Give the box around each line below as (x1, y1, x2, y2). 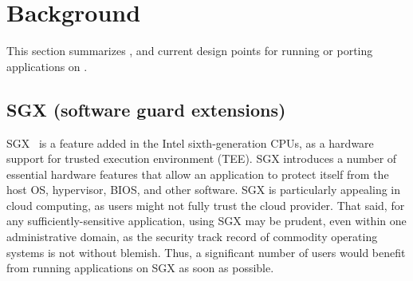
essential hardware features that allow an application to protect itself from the (6, 165, 389, 182)
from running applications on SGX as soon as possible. (6, 259, 274, 276)
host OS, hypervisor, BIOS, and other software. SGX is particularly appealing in (6, 181, 401, 198)
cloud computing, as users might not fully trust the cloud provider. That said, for (6, 196, 405, 213)
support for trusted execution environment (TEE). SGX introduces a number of (6, 150, 397, 167)
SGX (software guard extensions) (6, 97, 286, 121)
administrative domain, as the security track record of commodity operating (6, 228, 378, 245)
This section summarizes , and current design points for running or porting (6, 42, 373, 59)
